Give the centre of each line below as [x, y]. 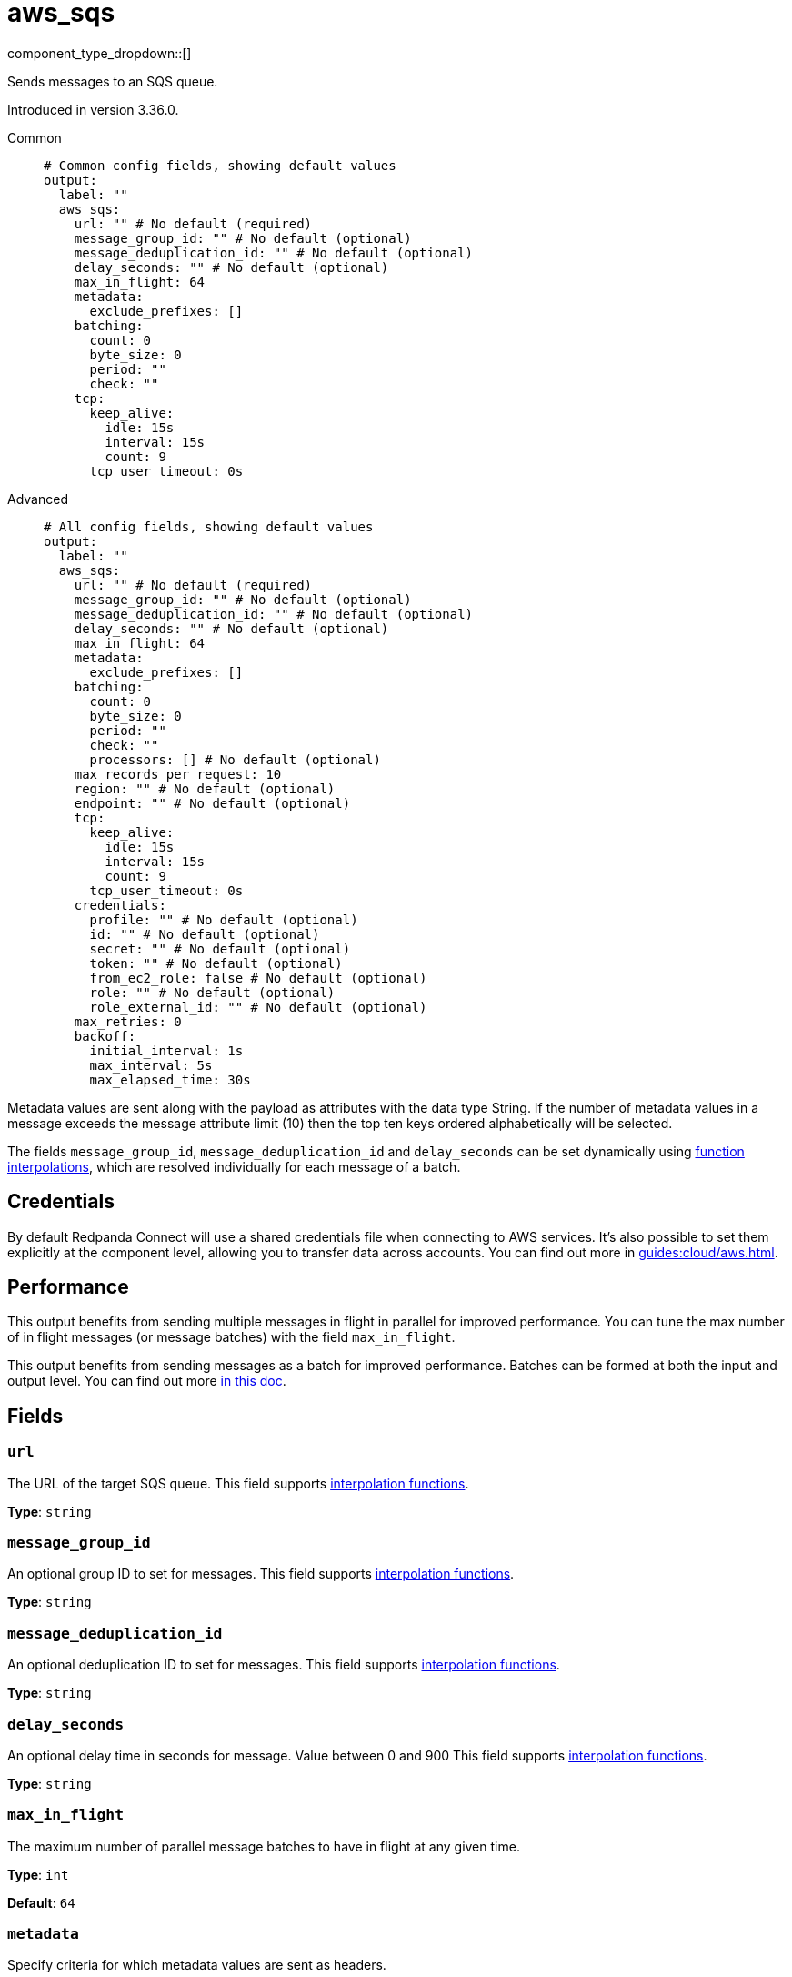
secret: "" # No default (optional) [220, 948]
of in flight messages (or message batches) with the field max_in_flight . [231, 1337]
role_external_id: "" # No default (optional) [258, 1007]
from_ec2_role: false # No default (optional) [258, 978]
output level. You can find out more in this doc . [147, 1381]
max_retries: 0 [128, 1021]
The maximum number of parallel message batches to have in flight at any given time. [264, 1846]
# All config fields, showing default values [209, 526]
